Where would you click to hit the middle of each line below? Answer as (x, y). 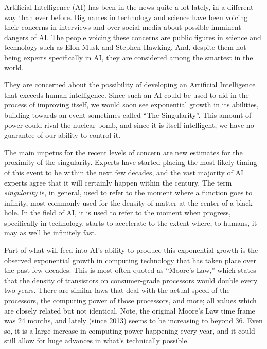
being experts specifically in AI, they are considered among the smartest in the (129, 57)
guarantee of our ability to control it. (63, 135)
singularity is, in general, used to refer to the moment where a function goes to (128, 192)
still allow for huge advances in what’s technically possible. (97, 341)
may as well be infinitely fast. (50, 233)
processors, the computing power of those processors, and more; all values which (130, 300)
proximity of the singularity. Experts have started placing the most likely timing (131, 162)
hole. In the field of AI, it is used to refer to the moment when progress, (118, 213)
